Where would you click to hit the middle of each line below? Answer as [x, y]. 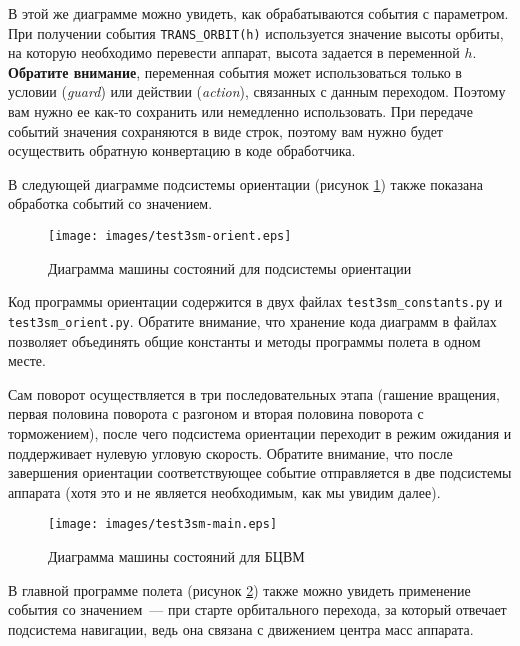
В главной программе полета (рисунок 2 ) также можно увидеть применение [239, 589]
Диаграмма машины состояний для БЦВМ [176, 555]
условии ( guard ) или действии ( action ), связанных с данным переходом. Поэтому [257, 91]
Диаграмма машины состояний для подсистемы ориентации [230, 267]
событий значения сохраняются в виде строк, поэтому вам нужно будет [225, 130]
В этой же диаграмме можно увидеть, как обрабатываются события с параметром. [258, 13]
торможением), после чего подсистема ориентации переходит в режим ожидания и [260, 432]
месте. [27, 360]
